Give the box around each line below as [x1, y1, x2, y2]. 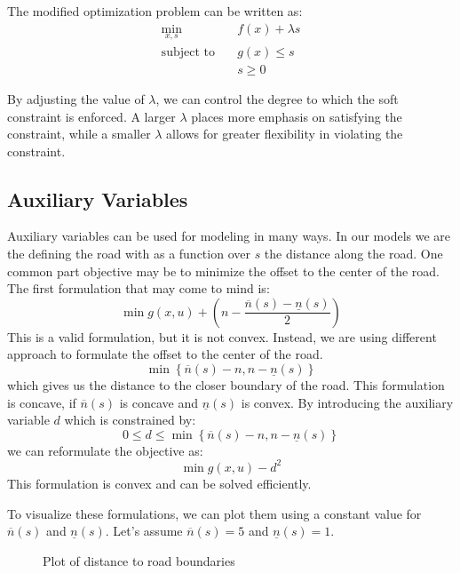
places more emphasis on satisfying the [191, 107, 402, 125]
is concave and [119, 393, 198, 411]
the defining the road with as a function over [7, 244, 250, 263]
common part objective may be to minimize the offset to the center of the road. [7, 261, 440, 280]
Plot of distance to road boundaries [43, 551, 235, 569]
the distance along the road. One [264, 244, 443, 263]
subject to [161, 45, 215, 59]
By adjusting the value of [7, 89, 145, 107]
